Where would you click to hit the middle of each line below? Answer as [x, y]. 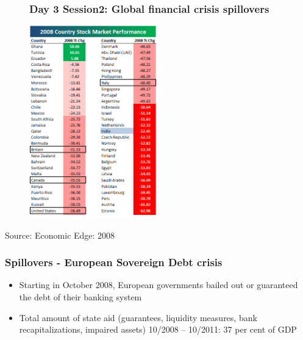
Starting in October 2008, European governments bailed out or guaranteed [159, 285]
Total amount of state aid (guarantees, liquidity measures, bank [138, 317]
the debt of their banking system [80, 297]
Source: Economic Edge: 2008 [60, 235]
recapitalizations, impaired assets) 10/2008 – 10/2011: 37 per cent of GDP [158, 329]
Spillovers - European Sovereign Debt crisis [114, 262]
